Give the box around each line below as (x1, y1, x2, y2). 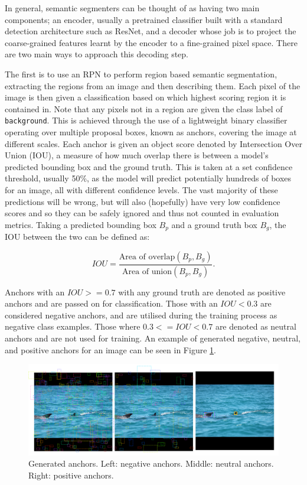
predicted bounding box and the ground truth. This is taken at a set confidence (5, 160, 293, 172)
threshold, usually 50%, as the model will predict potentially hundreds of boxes (5, 172, 292, 184)
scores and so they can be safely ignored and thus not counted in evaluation (5, 207, 279, 219)
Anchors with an (5, 285, 65, 298)
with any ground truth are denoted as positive (118, 285, 286, 298)
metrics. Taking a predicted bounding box (5, 218, 156, 230)
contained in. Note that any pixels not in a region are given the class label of (5, 102, 283, 115)
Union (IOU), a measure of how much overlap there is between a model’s (5, 149, 269, 161)
